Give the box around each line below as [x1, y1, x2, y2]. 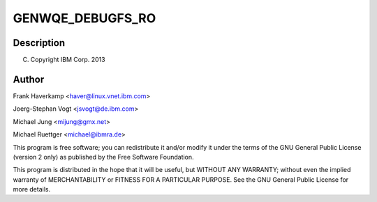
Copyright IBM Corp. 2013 [30, 56, 105, 64]
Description [13, 37, 66, 49]
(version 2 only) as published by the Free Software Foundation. [13, 153, 195, 161]
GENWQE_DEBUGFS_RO [13, 10, 156, 26]
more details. [13, 185, 51, 194]
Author [13, 73, 45, 85]
